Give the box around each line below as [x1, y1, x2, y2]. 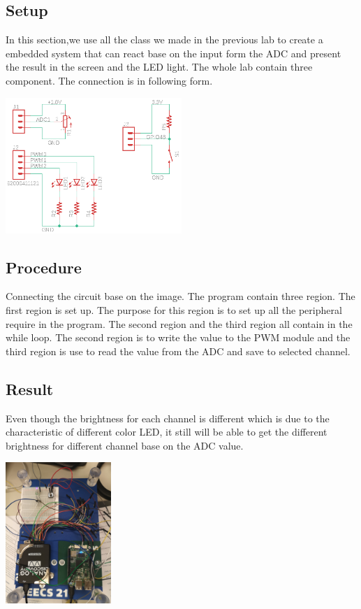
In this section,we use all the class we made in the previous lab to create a [6, 32, 323, 47]
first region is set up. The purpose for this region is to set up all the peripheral [6, 302, 342, 317]
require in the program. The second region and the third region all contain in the [6, 316, 353, 331]
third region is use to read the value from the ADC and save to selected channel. [6, 343, 351, 358]
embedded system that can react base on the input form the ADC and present [6, 45, 341, 60]
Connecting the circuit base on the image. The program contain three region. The [6, 289, 355, 303]
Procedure [6, 256, 82, 278]
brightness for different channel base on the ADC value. [6, 438, 244, 452]
